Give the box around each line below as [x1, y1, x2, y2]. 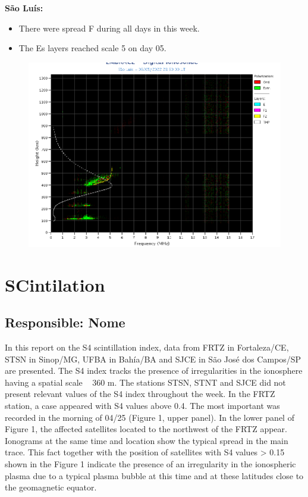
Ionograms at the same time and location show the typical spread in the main [5, 434, 288, 446]
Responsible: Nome [5, 313, 125, 332]
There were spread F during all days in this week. [18, 21, 200, 34]
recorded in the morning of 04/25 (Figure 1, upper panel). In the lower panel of [5, 411, 294, 423]
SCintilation [5, 272, 105, 296]
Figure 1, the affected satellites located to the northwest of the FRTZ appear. [5, 423, 287, 435]
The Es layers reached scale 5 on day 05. [18, 42, 166, 54]
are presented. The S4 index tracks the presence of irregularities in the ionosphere [5, 364, 303, 377]
